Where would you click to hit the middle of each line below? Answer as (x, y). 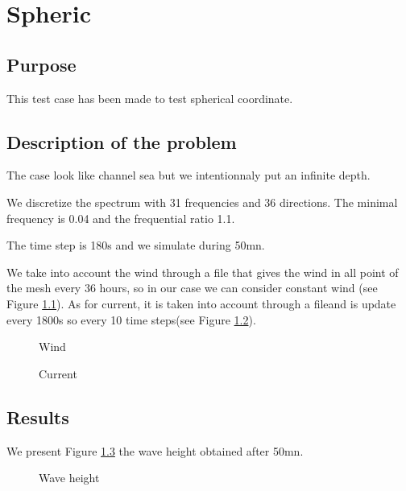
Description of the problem (122, 141)
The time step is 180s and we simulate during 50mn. (136, 245)
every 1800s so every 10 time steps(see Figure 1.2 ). (131, 319)
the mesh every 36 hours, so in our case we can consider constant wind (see (192, 288)
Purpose (41, 64)
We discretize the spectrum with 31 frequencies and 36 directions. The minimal (202, 202)
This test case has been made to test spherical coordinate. (150, 98)
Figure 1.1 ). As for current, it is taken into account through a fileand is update (201, 303)
